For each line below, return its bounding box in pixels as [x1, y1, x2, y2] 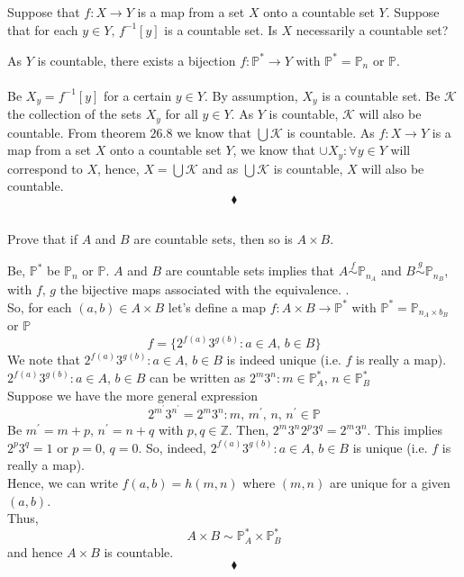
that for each [7, 20, 78, 39]
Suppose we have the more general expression [7, 385, 258, 404]
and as [202, 158, 239, 177]
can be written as [150, 368, 246, 387]
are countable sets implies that [165, 261, 335, 280]
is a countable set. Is [164, 20, 277, 39]
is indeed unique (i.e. [226, 350, 341, 369]
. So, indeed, [138, 437, 206, 456]
